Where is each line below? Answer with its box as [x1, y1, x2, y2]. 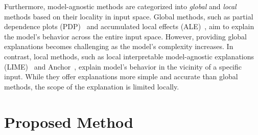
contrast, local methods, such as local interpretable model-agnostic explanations [4, 51, 254, 61]
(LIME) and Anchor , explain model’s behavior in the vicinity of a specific [4, 61, 242, 72]
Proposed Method [4, 111, 133, 132]
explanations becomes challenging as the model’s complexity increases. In [4, 41, 233, 52]
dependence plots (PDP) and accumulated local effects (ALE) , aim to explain [4, 21, 254, 32]
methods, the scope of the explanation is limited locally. [4, 81, 179, 92]
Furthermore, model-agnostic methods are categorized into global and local [4, 1, 237, 11]
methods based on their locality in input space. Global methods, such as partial [4, 11, 253, 21]
